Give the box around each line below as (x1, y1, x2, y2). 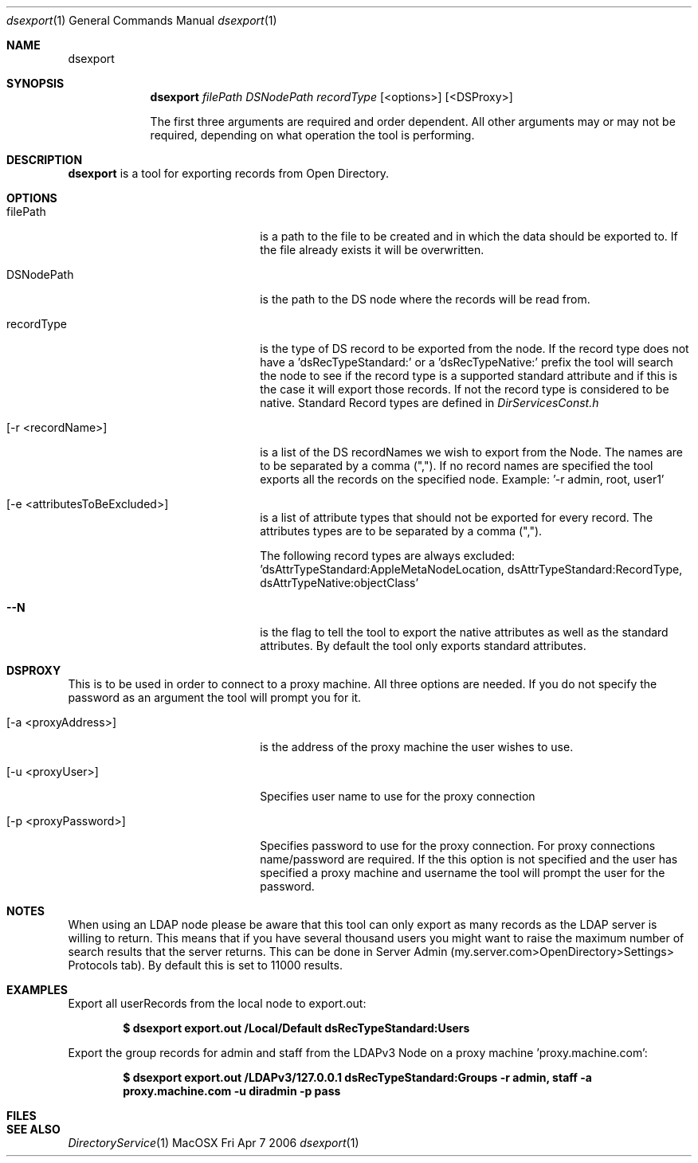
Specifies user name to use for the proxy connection (260, 789, 535, 803)
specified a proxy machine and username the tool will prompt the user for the (260, 866, 665, 879)
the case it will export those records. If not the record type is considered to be (260, 382, 669, 396)
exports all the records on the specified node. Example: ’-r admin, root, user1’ (260, 472, 665, 486)
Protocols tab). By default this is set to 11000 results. (68, 958, 343, 972)
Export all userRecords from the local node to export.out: (68, 997, 367, 1010)
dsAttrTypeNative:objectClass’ (260, 576, 419, 589)
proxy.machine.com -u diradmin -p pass (123, 1084, 341, 1098)
